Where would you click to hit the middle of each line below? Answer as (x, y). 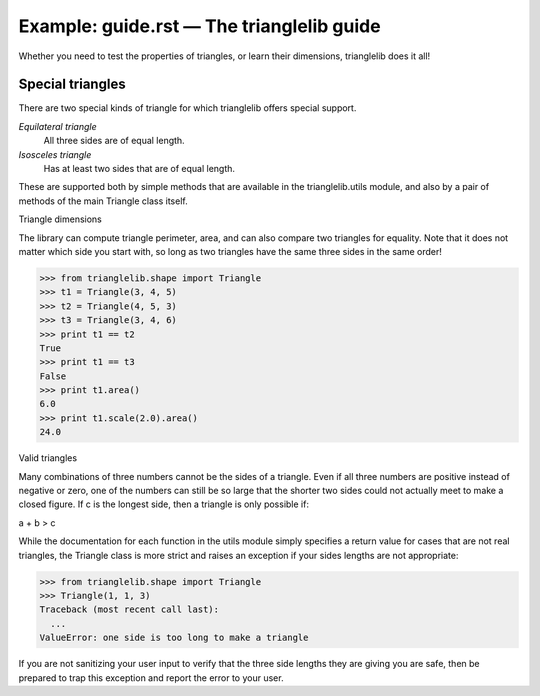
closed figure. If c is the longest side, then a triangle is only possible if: (164, 504)
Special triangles (72, 84)
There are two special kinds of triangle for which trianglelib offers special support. (187, 108)
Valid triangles (48, 458)
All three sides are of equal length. (114, 141)
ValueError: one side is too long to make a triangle (174, 638)
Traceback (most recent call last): (129, 609)
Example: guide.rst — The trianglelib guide (199, 26)
